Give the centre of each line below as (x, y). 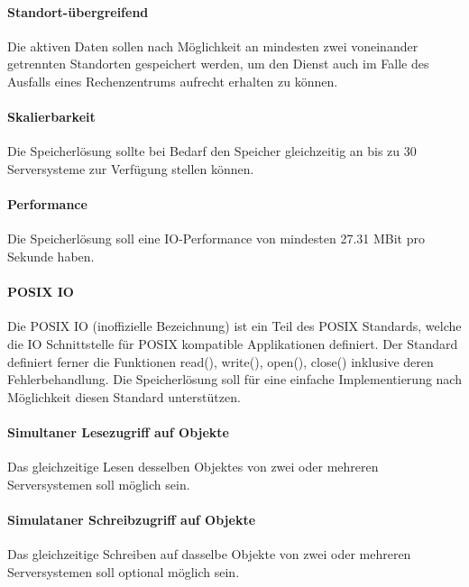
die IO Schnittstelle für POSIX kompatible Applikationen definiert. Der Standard (233, 343)
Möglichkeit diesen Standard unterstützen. (124, 396)
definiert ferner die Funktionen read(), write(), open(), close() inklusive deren (221, 361)
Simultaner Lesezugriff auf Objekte (118, 431)
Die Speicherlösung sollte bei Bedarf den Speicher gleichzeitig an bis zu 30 (212, 151)
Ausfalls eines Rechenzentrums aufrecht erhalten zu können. (173, 81)
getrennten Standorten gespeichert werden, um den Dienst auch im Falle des (218, 64)
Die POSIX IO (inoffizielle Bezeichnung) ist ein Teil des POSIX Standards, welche (234, 326)
